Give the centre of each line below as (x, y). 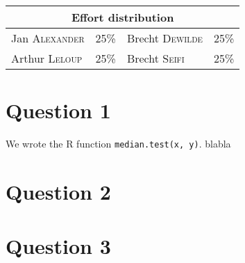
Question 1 (58, 110)
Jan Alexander (48, 38)
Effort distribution (122, 17)
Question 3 (58, 246)
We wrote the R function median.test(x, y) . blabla (118, 144)
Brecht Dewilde (165, 38)
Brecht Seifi (155, 58)
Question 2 (58, 191)
